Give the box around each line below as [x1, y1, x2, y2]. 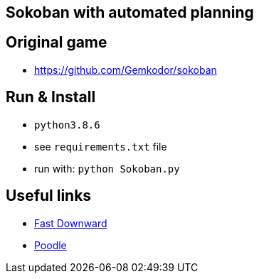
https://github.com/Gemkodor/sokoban [34, 63, 217, 76]
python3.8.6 [34, 119, 100, 131]
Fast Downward [34, 217, 107, 229]
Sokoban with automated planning [6, 4, 254, 21]
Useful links [6, 187, 92, 205]
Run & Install [6, 88, 96, 106]
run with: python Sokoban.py [34, 162, 180, 175]
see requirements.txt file [34, 140, 167, 153]
